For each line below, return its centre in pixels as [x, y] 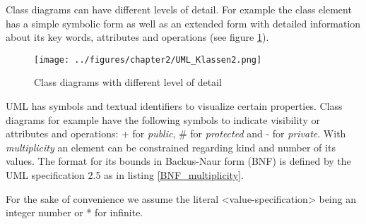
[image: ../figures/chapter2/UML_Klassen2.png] [148, 60]
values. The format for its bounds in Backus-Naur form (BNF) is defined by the [178, 161]
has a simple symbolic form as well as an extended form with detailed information [183, 23]
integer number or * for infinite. [75, 212]
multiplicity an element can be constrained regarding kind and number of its [171, 147]
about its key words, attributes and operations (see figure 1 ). [137, 37]
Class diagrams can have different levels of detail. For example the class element [179, 9]
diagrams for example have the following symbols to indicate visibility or [163, 119]
